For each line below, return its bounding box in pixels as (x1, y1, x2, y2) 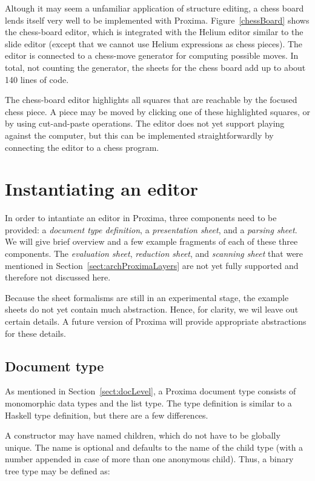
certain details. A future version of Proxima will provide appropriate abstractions (5, 315, 307, 327)
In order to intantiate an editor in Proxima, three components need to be (5, 211, 277, 224)
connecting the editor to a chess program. (5, 141, 159, 153)
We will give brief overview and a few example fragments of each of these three (5, 235, 298, 248)
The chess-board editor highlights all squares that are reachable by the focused (5, 93, 297, 106)
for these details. (5, 327, 66, 339)
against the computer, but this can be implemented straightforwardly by (5, 128, 274, 141)
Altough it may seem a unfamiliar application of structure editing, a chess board (5, 2, 304, 14)
